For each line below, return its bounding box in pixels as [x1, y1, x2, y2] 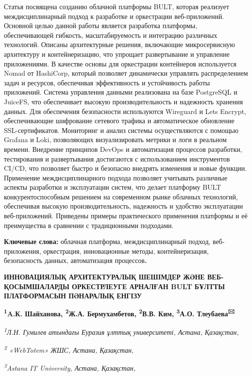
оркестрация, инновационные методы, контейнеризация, [43, 245, 209, 256]
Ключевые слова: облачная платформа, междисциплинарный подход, [4, 236, 211, 246]
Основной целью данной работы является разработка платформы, [4, 20, 198, 31]
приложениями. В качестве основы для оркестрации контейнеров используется [4, 58, 237, 68]
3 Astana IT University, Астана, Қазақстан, [4, 361, 135, 373]
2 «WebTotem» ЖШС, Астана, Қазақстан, [4, 343, 134, 355]
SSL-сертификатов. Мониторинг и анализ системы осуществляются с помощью [4, 125, 238, 135]
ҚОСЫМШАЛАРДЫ [4, 281, 69, 291]
